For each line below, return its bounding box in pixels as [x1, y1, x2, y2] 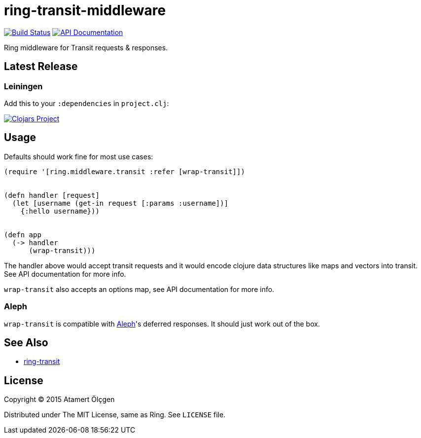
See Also [4, 336, 48, 349]
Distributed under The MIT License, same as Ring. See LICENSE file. [4, 410, 226, 419]
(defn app [4, 230, 41, 239]
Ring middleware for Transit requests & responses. [4, 43, 168, 52]
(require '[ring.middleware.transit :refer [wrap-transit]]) [4, 167, 245, 176]
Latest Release [4, 60, 78, 73]
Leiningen [4, 81, 43, 91]
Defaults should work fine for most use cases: [4, 152, 153, 161]
